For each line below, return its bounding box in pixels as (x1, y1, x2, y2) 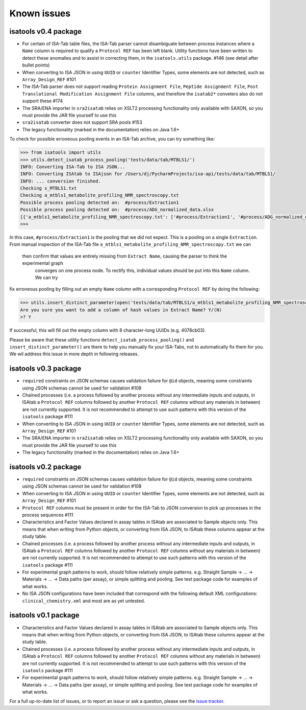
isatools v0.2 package (9, 463, 82, 471)
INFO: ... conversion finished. (20, 178, 101, 184)
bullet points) (22, 62, 50, 68)
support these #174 (22, 98, 63, 104)
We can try (35, 274, 58, 281)
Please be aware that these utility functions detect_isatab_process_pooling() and (9, 336, 194, 342)
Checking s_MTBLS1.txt (20, 186, 77, 191)
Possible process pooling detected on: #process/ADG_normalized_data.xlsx (20, 207, 214, 213)
